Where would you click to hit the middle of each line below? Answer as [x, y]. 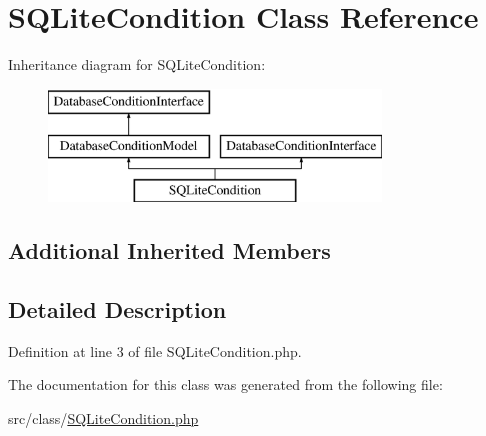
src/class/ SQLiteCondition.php [103, 417]
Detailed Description [117, 308]
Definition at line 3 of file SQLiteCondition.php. [155, 350]
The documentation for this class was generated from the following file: [225, 384]
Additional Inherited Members [169, 250]
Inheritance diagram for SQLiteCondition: [137, 64]
